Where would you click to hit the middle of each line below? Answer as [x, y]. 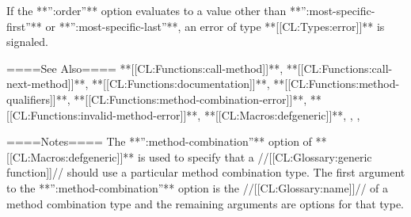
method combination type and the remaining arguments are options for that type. [205, 203]
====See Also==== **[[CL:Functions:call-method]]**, [145, 68]
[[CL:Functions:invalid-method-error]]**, [104, 114]
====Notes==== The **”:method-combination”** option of [159, 141]
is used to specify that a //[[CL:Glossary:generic [255, 156]
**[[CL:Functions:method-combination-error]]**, [190, 99]
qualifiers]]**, [38, 99]
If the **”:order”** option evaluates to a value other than [147, 10]
